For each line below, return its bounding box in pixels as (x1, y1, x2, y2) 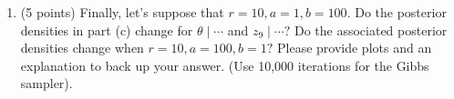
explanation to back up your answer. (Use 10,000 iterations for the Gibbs (20, 55, 429, 74)
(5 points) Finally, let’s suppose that (20, 3, 224, 21)
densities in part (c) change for (20, 20, 193, 39)
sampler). (20, 74, 73, 93)
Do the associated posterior (294, 20, 448, 39)
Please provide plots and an (277, 38, 432, 57)
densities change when (20, 38, 144, 57)
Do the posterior (355, 3, 447, 21)
